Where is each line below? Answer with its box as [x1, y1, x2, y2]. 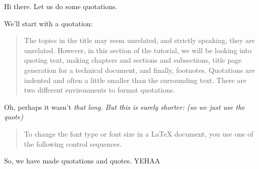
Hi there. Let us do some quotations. [4, 1, 118, 11]
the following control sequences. [24, 138, 122, 149]
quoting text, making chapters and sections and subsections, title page [24, 55, 242, 65]
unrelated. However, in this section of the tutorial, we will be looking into [24, 45, 252, 55]
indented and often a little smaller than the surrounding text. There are [24, 74, 247, 85]
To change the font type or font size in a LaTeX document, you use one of [24, 128, 253, 139]
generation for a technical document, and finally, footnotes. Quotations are [24, 64, 255, 75]
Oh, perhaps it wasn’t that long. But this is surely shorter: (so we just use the [4, 101, 245, 112]
